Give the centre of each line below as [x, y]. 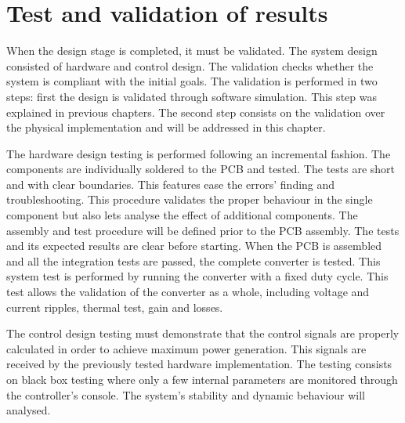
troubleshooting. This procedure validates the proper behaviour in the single [190, 199]
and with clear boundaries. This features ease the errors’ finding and [171, 184]
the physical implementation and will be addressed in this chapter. [166, 127]
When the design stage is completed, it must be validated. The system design [192, 51]
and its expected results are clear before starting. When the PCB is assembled [194, 246]
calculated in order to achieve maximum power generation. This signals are [186, 348]
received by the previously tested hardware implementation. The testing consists [199, 364]
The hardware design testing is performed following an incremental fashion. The [199, 153]
